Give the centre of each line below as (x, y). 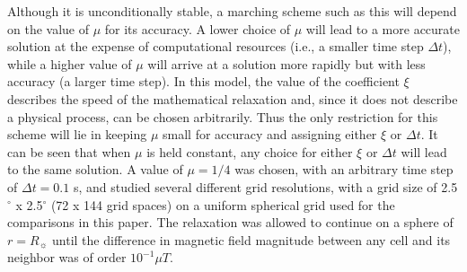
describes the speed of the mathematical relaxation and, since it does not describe (233, 98)
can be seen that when (69, 151)
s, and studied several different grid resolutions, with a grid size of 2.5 (265, 186)
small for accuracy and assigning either (270, 134)
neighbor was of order (67, 257)
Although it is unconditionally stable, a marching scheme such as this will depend (232, 11)
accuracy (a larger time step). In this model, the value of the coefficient (203, 81)
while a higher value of (70, 63)
